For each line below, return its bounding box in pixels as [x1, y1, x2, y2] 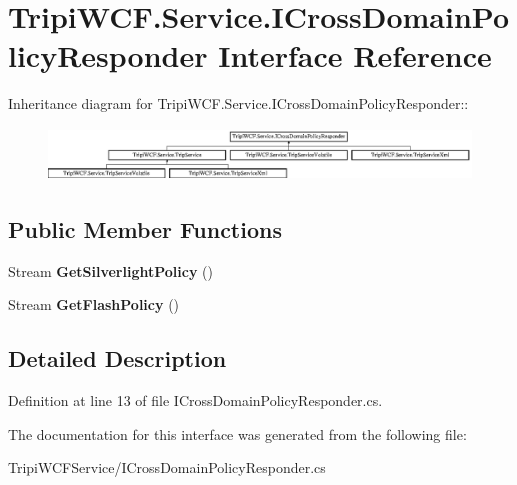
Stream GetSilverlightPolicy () [8, 260, 213, 281]
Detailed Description [8, 343, 227, 374]
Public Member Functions [8, 213, 282, 244]
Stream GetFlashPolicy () [8, 294, 180, 315]
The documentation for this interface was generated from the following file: [8, 423, 467, 444]
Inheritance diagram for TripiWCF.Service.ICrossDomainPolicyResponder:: [8, 93, 469, 114]
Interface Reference [218, 35, 492, 76]
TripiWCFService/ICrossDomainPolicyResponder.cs [8, 457, 326, 478]
